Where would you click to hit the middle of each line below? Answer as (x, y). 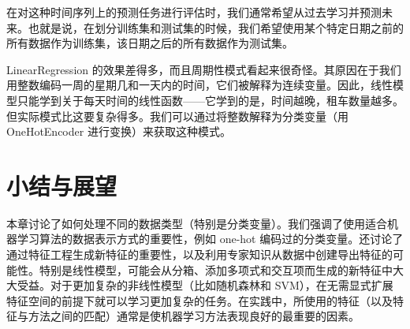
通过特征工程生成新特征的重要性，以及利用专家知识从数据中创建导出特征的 (199, 254)
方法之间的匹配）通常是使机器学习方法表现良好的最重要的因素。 (194, 316)
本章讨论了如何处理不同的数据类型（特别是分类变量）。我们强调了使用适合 (197, 223)
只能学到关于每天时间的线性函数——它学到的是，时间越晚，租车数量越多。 (210, 100)
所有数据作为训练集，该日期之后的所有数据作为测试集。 (150, 43)
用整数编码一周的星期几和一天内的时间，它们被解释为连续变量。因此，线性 (199, 85)
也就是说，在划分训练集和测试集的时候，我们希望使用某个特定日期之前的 (216, 27)
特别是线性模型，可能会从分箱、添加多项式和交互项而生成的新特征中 (216, 269)
